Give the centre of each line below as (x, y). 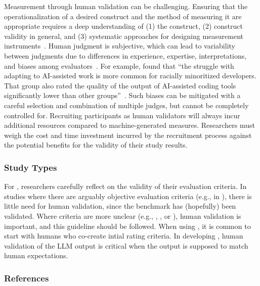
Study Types (31, 167)
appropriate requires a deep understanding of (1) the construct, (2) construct (123, 26)
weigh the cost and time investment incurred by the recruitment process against (128, 135)
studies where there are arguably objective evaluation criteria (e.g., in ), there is (128, 196)
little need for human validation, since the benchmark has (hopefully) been (120, 206)
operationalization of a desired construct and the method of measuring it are (123, 16)
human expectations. (36, 255)
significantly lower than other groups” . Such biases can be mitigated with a (122, 95)
